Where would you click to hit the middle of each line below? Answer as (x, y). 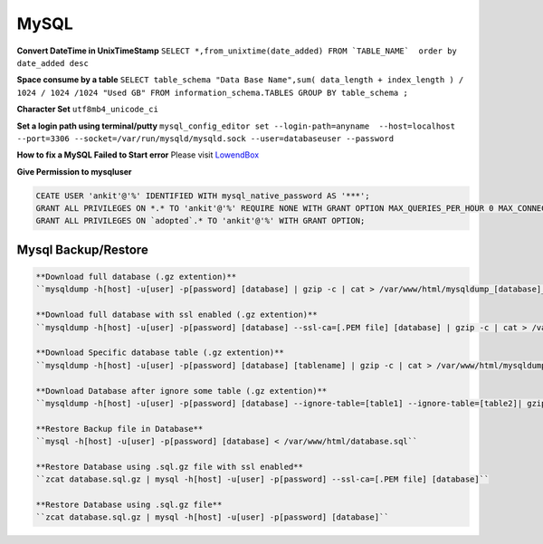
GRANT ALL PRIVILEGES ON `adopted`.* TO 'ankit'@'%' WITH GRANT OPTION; (200, 221)
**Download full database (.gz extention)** (136, 277)
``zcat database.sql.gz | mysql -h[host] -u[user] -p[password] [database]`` (212, 517)
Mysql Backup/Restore (82, 249)
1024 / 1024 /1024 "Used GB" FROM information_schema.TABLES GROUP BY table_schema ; (213, 92)
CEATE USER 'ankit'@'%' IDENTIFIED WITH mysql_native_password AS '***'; (203, 196)
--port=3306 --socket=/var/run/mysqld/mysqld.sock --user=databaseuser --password (205, 138)
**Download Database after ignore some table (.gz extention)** (181, 391)
